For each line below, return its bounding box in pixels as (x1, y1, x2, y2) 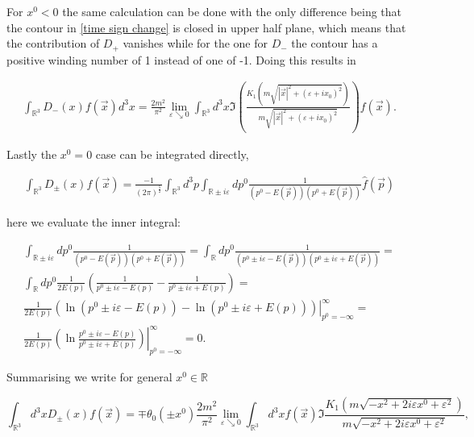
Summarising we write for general (6, 368, 173, 385)
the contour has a (291, 35, 378, 52)
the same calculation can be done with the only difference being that (62, 3, 402, 19)
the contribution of (6, 35, 100, 52)
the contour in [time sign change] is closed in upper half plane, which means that (6, 19, 406, 35)
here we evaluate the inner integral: (6, 214, 181, 231)
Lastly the (6, 145, 57, 162)
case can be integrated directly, (95, 145, 249, 162)
